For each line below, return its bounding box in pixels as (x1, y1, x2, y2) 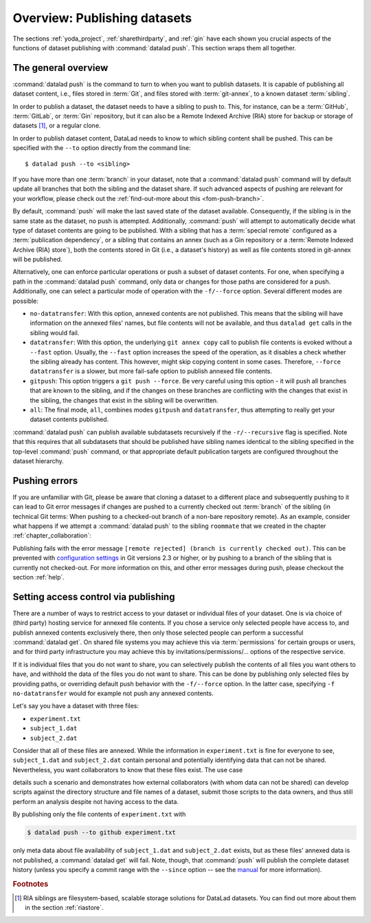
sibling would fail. (30, 328, 80, 337)
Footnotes (12, 879, 49, 889)
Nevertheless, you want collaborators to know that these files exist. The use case (12, 765, 243, 774)
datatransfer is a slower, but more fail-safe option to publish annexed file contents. (30, 367, 273, 375)
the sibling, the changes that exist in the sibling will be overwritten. (30, 396, 219, 404)
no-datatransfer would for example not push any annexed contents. (12, 689, 214, 697)
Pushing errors (12, 475, 78, 487)
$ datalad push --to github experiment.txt (27, 829, 177, 836)
